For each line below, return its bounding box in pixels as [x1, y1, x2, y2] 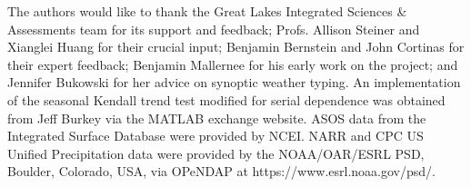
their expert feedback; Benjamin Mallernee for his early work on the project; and [7, 54, 458, 74]
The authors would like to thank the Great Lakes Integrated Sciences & [7, 2, 407, 20]
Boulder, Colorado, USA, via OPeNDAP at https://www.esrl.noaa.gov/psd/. [7, 162, 436, 181]
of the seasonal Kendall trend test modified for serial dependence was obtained [7, 90, 446, 109]
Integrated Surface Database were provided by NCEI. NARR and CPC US [7, 126, 424, 145]
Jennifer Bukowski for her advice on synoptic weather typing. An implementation [7, 73, 461, 92]
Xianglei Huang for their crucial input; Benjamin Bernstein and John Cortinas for [7, 37, 465, 56]
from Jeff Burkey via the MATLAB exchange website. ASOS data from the [7, 108, 426, 127]
